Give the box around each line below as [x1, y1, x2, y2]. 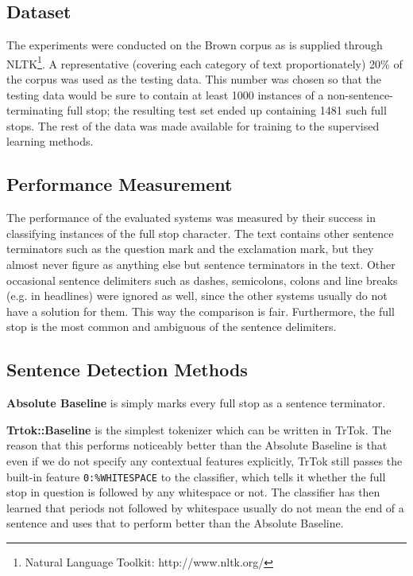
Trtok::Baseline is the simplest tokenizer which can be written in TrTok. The [6, 421, 392, 438]
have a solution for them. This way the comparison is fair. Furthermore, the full [6, 302, 395, 319]
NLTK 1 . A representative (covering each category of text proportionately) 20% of [6, 53, 403, 72]
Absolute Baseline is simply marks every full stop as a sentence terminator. [6, 395, 386, 411]
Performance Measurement [6, 172, 233, 197]
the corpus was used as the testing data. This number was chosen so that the [6, 71, 382, 88]
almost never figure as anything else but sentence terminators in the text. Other [6, 256, 396, 272]
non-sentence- [327, 86, 393, 103]
